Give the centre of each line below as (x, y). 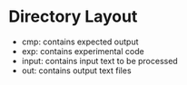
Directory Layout (73, 17)
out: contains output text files (77, 71)
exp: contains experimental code (83, 51)
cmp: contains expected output (80, 42)
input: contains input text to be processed (99, 61)
